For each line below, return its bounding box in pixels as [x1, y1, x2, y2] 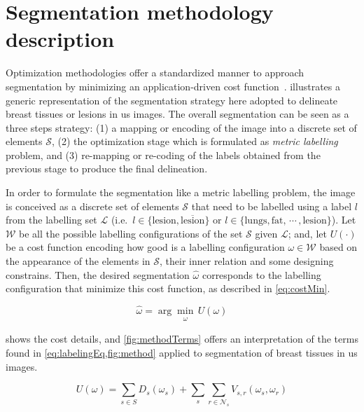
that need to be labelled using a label [191, 198, 352, 213]
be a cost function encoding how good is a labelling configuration [6, 240, 285, 254]
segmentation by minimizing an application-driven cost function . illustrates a [6, 78, 340, 93]
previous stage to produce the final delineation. [6, 161, 208, 176]
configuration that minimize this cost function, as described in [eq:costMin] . [6, 281, 330, 296]
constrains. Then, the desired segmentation [6, 267, 190, 282]
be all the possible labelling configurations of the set [19, 226, 243, 240]
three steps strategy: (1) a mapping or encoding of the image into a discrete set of [6, 120, 357, 135]
